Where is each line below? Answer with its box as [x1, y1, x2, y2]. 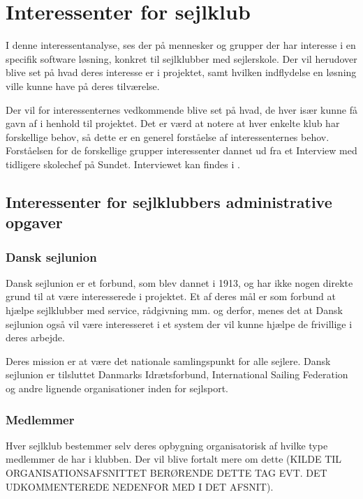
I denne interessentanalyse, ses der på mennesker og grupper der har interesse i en [6, 38, 356, 52]
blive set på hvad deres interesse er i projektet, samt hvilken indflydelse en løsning [6, 65, 357, 80]
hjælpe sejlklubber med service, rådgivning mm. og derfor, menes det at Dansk [6, 303, 343, 318]
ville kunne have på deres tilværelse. [6, 78, 160, 93]
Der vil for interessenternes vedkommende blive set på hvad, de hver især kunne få [6, 102, 357, 117]
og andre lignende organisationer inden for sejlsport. [6, 381, 228, 396]
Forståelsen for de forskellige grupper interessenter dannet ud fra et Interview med [6, 143, 357, 158]
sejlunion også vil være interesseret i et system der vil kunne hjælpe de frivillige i [6, 316, 353, 331]
